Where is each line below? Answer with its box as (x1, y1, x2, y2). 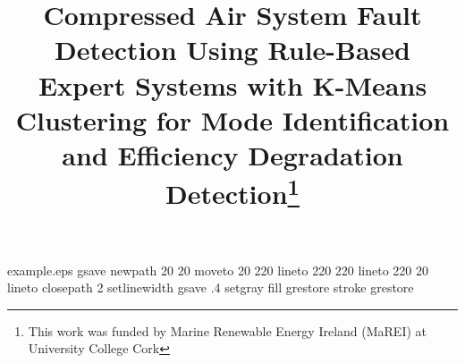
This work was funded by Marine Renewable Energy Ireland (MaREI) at (28, 321, 427, 340)
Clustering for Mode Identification (15, 101, 450, 138)
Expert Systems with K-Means (38, 66, 427, 103)
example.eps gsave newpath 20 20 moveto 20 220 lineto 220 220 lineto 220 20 (7, 260, 429, 279)
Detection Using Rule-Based (55, 31, 410, 68)
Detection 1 (165, 172, 300, 212)
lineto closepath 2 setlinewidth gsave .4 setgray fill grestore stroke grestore (7, 278, 414, 297)
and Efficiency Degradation (62, 136, 403, 173)
